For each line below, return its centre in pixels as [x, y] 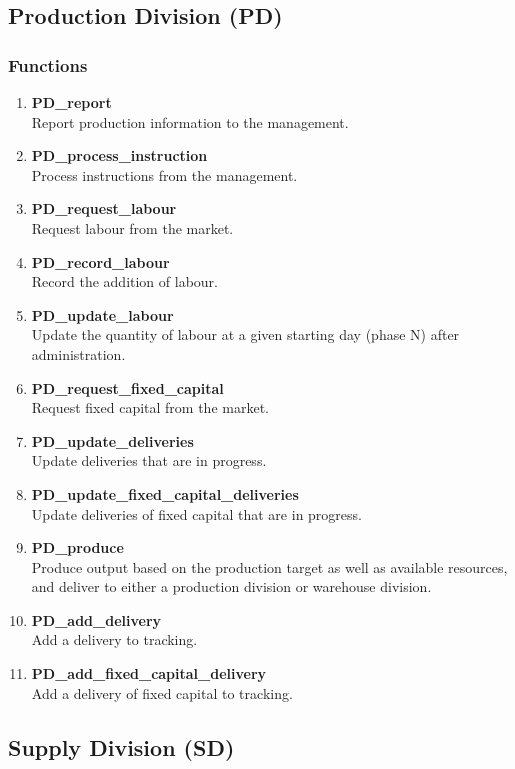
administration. [78, 353]
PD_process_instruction [119, 155]
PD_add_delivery [96, 619]
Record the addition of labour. [124, 281]
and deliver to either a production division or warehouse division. [231, 586]
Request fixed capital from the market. [150, 407]
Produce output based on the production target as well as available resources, [269, 566]
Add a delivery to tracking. [114, 639]
